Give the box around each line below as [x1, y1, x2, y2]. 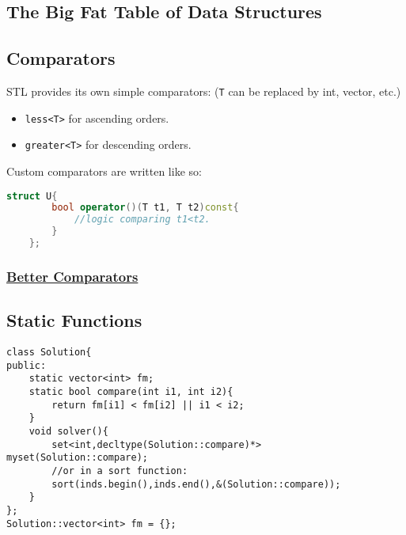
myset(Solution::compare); [6, 452, 148, 464]
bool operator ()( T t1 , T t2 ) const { [51, 202, 239, 214]
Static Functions [6, 308, 142, 332]
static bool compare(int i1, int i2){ [28, 385, 233, 397]
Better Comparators [6, 266, 138, 286]
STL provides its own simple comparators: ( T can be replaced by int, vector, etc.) [6, 82, 401, 99]
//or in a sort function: [51, 465, 188, 476]
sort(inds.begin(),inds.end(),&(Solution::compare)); [51, 478, 341, 490]
